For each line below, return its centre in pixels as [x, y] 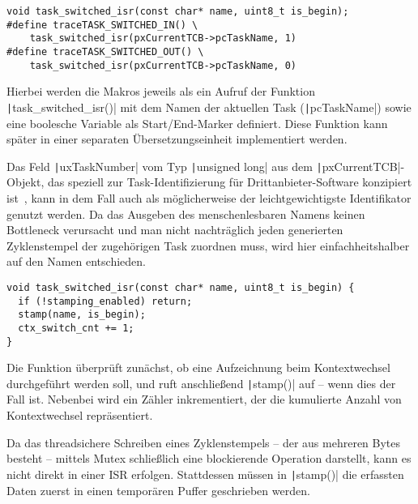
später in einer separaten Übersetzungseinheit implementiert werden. [177, 139]
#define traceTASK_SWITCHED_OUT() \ [105, 51]
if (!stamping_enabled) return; [105, 301]
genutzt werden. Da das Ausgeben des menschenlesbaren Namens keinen [186, 214]
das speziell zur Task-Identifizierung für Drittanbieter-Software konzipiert [230, 182]
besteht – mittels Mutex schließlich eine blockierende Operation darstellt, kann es [209, 458]
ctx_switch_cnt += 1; [76, 328]
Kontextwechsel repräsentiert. [80, 415]
